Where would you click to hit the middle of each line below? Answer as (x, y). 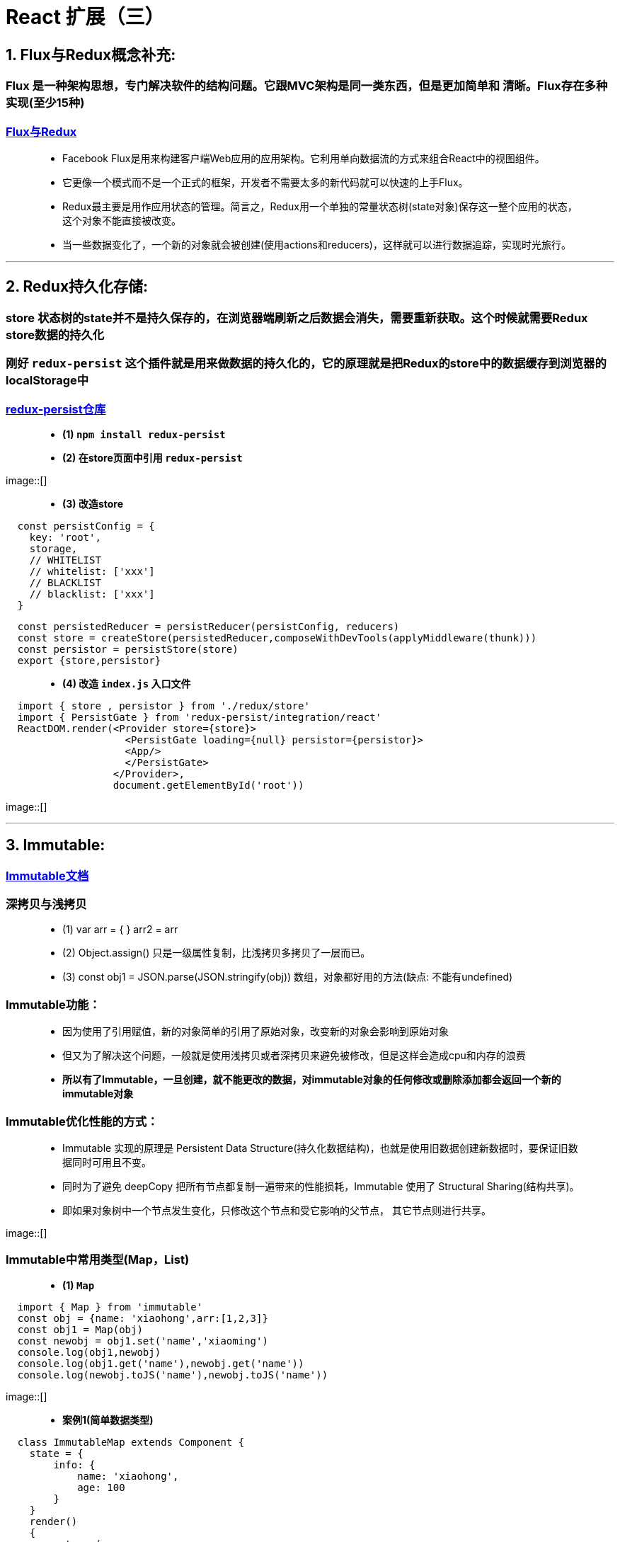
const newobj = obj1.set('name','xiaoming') (143, 1341)
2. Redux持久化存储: (77, 287)
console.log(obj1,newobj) (89, 1352)
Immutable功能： (53, 1004)
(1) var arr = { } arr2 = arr (120, 930)
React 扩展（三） (85, 17)
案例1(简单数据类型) (108, 1420)
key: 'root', (65, 537)
